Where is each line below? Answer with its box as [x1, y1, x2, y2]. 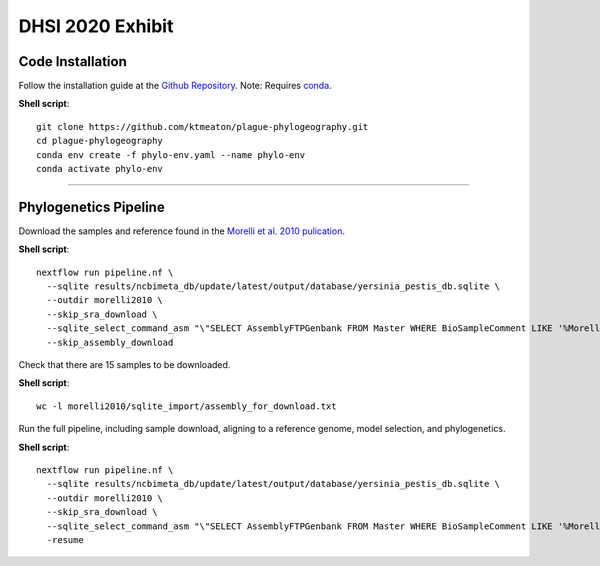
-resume [46, 534, 84, 545]
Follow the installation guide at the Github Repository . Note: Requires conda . [18, 80, 332, 92]
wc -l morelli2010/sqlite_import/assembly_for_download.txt [36, 400, 337, 412]
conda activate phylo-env [36, 163, 164, 175]
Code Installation [18, 53, 127, 70]
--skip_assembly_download [46, 336, 174, 348]
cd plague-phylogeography [36, 135, 164, 147]
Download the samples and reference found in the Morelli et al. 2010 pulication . [18, 225, 345, 237]
